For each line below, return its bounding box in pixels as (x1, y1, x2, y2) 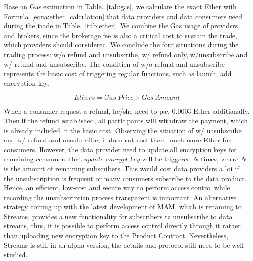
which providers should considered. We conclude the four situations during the (4, 40, 239, 50)
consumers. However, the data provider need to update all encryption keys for (4, 144, 237, 154)
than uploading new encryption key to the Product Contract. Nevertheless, (4, 230, 229, 241)
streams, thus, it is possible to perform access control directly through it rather (4, 221, 241, 231)
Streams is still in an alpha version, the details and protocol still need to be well (4, 240, 244, 250)
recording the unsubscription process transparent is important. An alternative (4, 192, 237, 202)
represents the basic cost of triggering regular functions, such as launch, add (4, 68, 232, 79)
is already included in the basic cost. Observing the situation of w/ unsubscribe (4, 125, 242, 135)
